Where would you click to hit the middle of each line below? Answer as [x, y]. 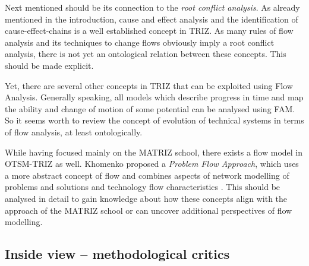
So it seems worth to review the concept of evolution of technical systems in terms [154, 120]
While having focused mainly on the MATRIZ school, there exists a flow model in [154, 152]
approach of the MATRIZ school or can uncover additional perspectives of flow [149, 210]
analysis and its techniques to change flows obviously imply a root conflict [140, 42]
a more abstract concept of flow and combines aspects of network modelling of [147, 175]
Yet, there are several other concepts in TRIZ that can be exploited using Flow [149, 85]
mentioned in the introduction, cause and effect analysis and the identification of [152, 19]
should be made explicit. [49, 65]
